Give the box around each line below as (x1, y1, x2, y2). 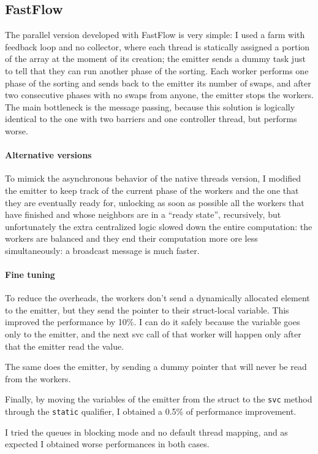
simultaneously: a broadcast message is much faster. (5, 244, 200, 256)
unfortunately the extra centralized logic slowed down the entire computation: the (5, 220, 312, 233)
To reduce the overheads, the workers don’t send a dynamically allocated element (5, 291, 310, 304)
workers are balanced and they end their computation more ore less (5, 232, 258, 245)
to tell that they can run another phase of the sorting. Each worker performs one (5, 64, 309, 77)
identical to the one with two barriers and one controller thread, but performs (5, 112, 297, 125)
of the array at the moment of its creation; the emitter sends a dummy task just (5, 52, 306, 65)
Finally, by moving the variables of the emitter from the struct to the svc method (5, 393, 312, 406)
